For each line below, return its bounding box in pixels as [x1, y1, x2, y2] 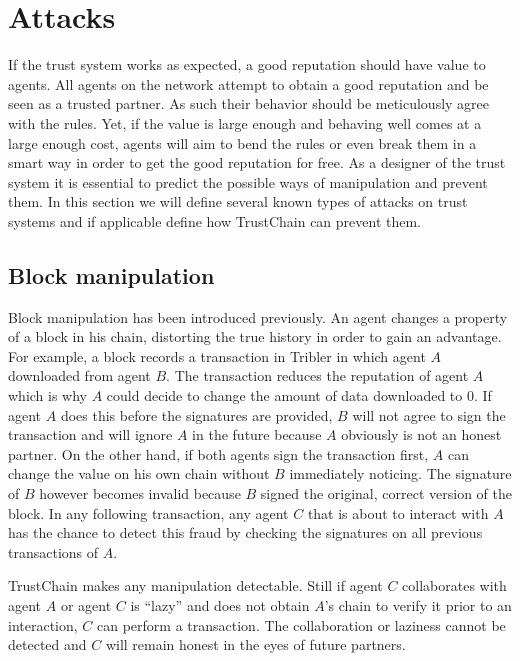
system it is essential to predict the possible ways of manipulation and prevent [8, 171, 488, 192]
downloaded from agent [8, 365, 151, 386]
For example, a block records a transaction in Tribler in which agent [8, 345, 426, 366]
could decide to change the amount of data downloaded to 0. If [106, 385, 492, 406]
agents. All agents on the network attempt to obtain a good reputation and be [8, 73, 489, 94]
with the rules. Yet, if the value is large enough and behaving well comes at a [8, 112, 482, 133]
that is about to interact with [307, 502, 489, 523]
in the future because [192, 424, 322, 445]
